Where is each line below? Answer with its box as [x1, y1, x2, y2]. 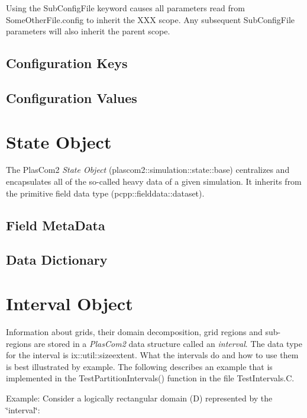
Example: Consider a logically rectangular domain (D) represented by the [6, 391, 273, 404]
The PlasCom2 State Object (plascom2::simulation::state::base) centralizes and [6, 163, 290, 176]
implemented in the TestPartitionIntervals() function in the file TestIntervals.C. [6, 372, 295, 384]
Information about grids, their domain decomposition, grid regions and [6, 325, 263, 337]
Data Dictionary [6, 250, 108, 269]
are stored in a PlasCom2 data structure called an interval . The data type [34, 337, 302, 349]
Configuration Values [6, 88, 137, 107]
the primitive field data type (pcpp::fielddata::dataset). [6, 187, 205, 199]
